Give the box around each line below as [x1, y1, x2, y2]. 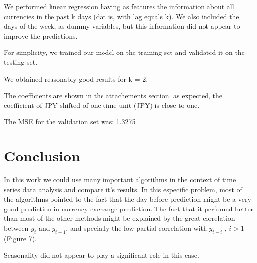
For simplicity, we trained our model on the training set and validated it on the [4, 47, 245, 57]
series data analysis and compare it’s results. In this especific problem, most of [4, 184, 242, 194]
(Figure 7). [4, 233, 37, 243]
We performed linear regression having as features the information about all [4, 1, 234, 11]
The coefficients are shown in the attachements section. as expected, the [4, 90, 222, 101]
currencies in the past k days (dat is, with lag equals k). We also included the [4, 11, 239, 21]
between [4, 223, 29, 233]
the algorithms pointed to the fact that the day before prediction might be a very [4, 194, 251, 204]
